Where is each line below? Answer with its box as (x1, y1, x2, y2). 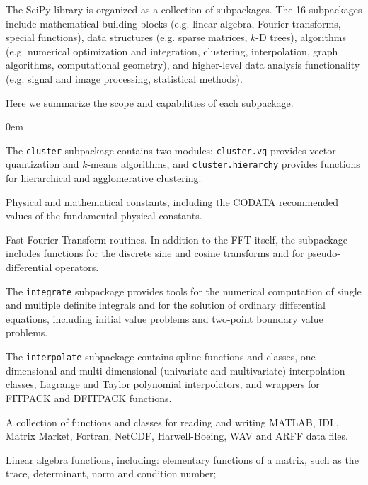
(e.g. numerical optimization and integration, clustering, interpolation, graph (6, 43, 338, 58)
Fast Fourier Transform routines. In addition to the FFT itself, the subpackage (6, 232, 347, 246)
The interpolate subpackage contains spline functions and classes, (6, 349, 298, 364)
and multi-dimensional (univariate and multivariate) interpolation (60, 363, 345, 377)
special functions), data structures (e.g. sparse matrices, (6, 30, 248, 45)
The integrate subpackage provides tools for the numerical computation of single (6, 283, 362, 298)
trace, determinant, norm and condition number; (6, 466, 217, 481)
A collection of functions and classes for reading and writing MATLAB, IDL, (6, 414, 339, 429)
